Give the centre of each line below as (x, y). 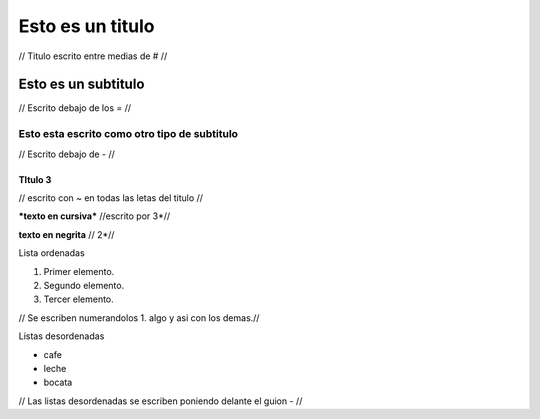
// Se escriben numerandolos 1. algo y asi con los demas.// (139, 317)
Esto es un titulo (86, 26)
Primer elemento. (79, 271)
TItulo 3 (35, 179)
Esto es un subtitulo (81, 84)
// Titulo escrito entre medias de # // (93, 56)
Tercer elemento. (78, 299)
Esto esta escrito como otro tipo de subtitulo (128, 134)
